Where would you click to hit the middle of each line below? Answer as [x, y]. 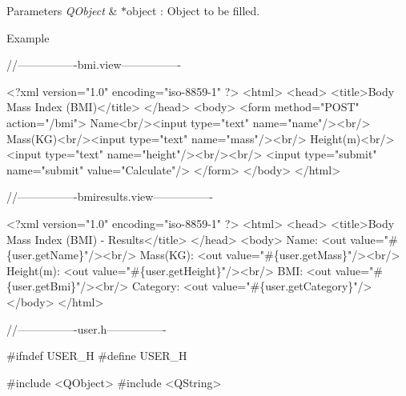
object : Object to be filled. [193, 10]
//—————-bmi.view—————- [94, 64]
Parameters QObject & [62, 10]
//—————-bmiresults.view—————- [110, 196]
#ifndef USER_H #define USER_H [97, 356]
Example [28, 37]
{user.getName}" [48, 255]
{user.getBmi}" [44, 286]
